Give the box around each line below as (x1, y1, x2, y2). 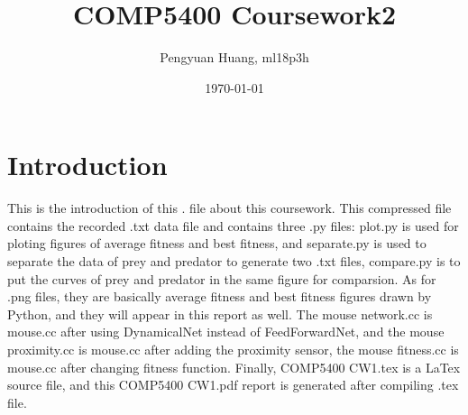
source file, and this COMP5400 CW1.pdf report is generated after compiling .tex (7, 375, 459, 394)
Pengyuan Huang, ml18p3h (160, 48, 309, 67)
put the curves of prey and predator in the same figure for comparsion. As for (7, 269, 436, 288)
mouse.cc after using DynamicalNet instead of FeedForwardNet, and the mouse (7, 322, 445, 341)
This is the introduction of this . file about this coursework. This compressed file (7, 198, 452, 217)
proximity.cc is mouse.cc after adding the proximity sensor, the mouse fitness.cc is (7, 340, 459, 358)
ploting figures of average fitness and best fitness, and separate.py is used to (7, 234, 427, 253)
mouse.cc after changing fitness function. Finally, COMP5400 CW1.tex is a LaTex (7, 357, 461, 376)
